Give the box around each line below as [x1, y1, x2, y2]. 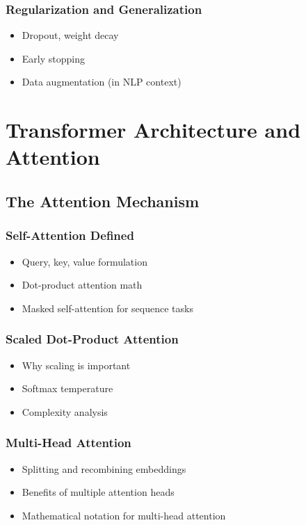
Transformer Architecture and [6, 115, 301, 144]
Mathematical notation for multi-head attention [22, 508, 226, 522]
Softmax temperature [22, 381, 113, 396]
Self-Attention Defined [6, 227, 134, 244]
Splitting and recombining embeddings [22, 461, 186, 476]
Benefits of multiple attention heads [22, 485, 175, 499]
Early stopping [22, 51, 85, 65]
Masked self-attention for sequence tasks [22, 300, 193, 315]
